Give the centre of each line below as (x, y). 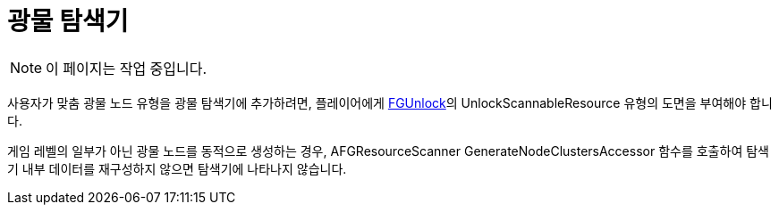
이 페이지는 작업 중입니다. (127, 68)
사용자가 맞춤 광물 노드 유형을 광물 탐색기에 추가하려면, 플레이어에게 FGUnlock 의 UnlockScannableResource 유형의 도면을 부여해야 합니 (390, 102)
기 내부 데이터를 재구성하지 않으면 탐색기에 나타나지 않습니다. (177, 168)
